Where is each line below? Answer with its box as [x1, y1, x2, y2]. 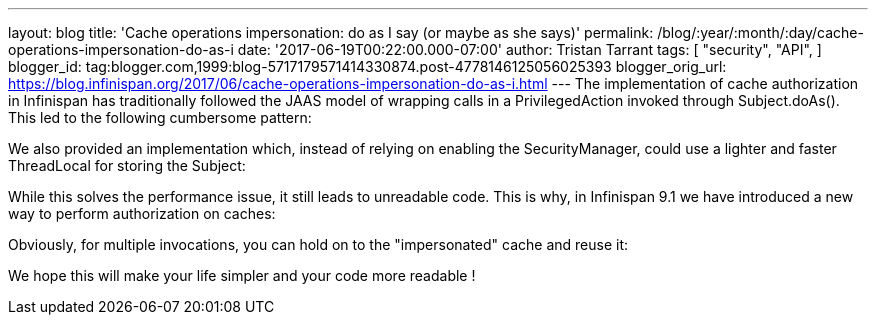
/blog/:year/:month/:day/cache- [657, 24, 864, 41]
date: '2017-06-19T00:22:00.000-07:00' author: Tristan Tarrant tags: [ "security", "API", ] [237, 41, 822, 58]
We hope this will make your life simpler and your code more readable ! [8, 267, 476, 284]
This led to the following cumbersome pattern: [8, 109, 312, 126]
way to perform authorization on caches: [8, 205, 276, 222]
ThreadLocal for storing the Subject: [8, 157, 246, 174]
